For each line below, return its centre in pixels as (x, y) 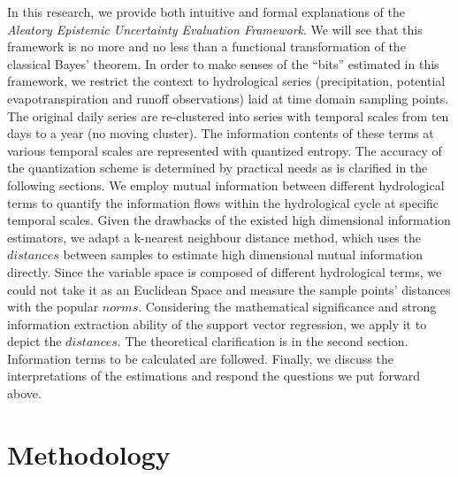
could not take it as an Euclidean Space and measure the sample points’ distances (229, 289)
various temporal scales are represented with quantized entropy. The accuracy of (225, 150)
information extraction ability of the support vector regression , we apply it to (217, 323)
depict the (34, 341)
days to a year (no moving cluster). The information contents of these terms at (221, 133)
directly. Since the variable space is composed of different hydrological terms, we (225, 271)
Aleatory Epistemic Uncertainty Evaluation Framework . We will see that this (215, 29)
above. (24, 393)
